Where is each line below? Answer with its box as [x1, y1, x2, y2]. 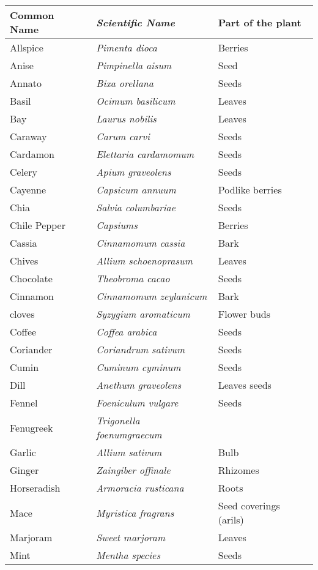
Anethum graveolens [96, 378, 182, 392]
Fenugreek [10, 420, 53, 435]
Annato [10, 76, 42, 90]
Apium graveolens [96, 165, 171, 179]
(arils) [218, 512, 244, 527]
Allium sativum [96, 445, 162, 459]
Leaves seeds [218, 378, 272, 392]
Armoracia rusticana [96, 481, 184, 495]
